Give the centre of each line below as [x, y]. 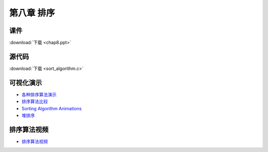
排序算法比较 [35, 101]
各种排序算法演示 [39, 94]
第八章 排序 [32, 13]
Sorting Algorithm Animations [52, 108]
